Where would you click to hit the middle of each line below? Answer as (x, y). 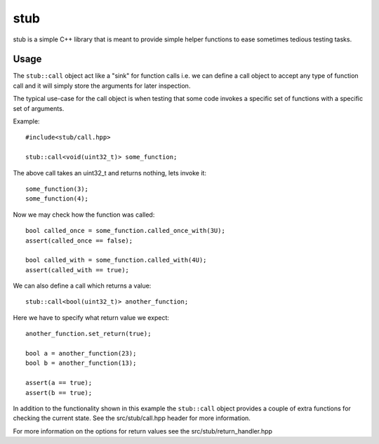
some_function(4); (57, 199)
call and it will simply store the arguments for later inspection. (102, 86)
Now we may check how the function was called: (84, 215)
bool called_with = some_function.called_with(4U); (116, 260)
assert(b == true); (59, 392)
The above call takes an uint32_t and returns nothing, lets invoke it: (110, 173)
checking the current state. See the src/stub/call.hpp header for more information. (132, 418)
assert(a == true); (59, 383)
